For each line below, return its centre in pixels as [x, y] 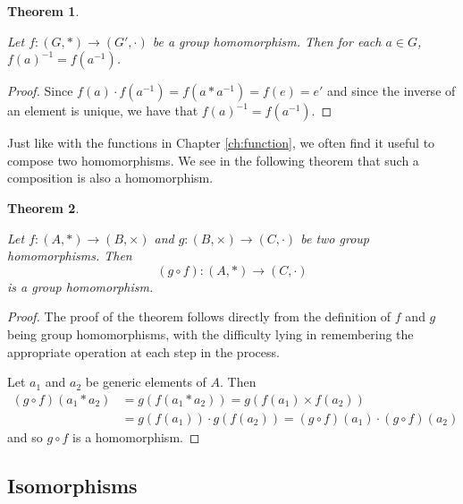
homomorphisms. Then [70, 256]
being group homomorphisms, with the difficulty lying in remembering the [210, 333]
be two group [335, 238]
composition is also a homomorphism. [110, 178]
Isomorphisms [72, 485]
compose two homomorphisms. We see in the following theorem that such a [213, 160]
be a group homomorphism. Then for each [267, 41]
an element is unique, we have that [103, 111]
